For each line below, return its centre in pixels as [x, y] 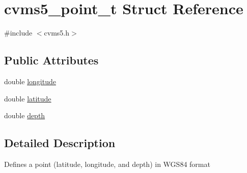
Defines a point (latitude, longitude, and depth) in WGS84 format [107, 164]
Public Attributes [51, 60]
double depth [25, 115]
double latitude [28, 98]
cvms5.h [57, 33]
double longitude [30, 81]
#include [18, 33]
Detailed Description [60, 143]
